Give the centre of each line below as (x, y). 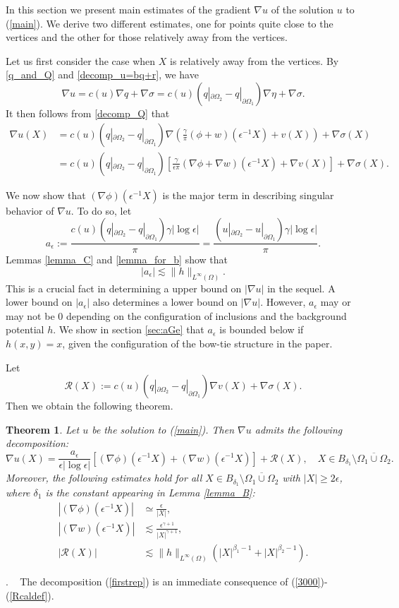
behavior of (30, 210)
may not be (30, 315)
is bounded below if (262, 329)
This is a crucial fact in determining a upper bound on (124, 288)
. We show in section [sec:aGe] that (129, 329)
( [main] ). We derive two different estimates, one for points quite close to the (170, 23)
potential (25, 329)
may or (336, 302)
